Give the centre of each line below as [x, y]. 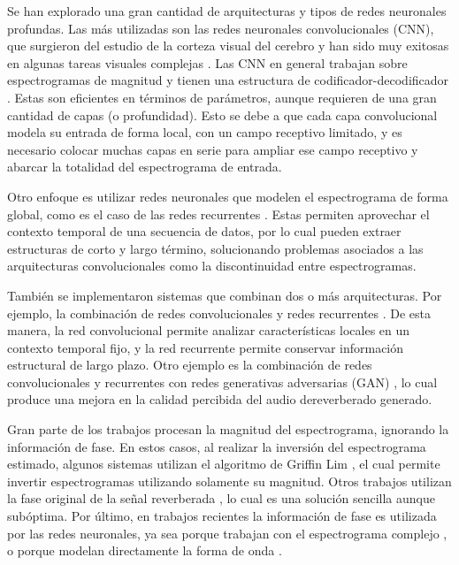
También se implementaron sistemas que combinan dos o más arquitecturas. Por [225, 295]
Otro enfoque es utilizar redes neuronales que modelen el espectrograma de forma [228, 196]
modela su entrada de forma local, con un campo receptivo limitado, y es [205, 132]
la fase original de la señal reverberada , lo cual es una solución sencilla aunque [221, 498]
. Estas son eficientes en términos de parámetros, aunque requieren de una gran [222, 97]
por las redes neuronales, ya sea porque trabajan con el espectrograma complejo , [227, 533]
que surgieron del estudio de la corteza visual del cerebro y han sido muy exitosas [228, 46]
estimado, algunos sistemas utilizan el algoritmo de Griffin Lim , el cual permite [224, 464]
